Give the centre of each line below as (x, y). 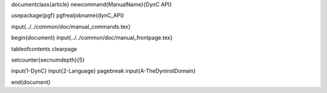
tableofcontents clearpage (44, 49)
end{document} (31, 82)
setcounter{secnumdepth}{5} (48, 60)
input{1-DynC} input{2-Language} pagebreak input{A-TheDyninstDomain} (104, 71)
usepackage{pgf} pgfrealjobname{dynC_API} (68, 16)
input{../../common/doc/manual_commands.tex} (71, 27)
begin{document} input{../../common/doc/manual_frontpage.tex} (92, 38)
